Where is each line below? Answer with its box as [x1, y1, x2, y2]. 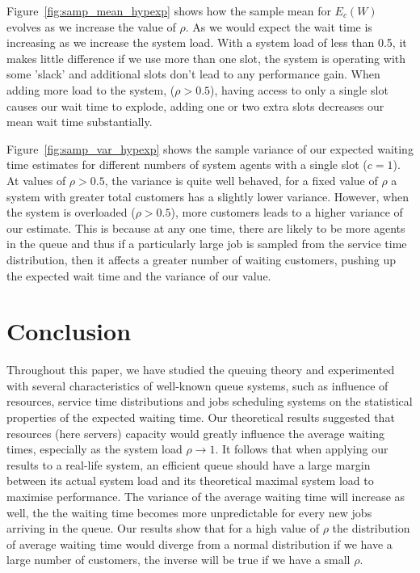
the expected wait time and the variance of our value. [6, 267, 271, 284]
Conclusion [6, 314, 132, 348]
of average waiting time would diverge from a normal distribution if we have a [6, 535, 393, 552]
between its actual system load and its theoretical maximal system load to [6, 472, 374, 489]
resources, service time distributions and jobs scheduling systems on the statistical [6, 393, 413, 410]
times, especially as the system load [6, 440, 183, 457]
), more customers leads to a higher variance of [170, 204, 403, 221]
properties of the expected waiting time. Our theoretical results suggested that [6, 409, 395, 425]
